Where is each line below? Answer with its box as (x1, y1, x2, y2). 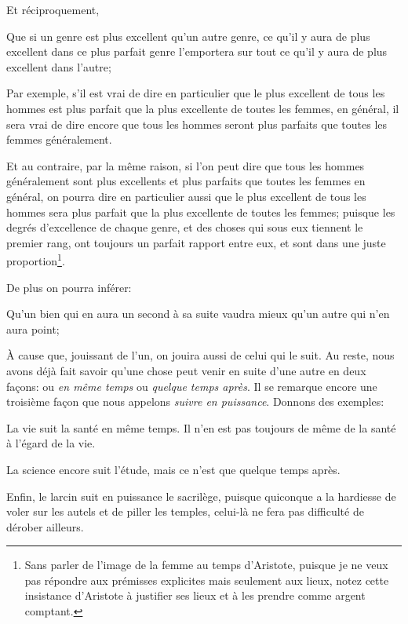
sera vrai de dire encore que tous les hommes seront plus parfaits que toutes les (6, 115, 388, 132)
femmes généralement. (6, 131, 112, 148)
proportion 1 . (6, 250, 65, 268)
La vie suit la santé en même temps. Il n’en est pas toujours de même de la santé (6, 419, 396, 436)
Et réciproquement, (6, 2, 100, 17)
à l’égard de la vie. (6, 435, 96, 451)
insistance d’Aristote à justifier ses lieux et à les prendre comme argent (24, 587, 366, 604)
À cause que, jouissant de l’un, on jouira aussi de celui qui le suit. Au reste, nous (6, 347, 395, 363)
